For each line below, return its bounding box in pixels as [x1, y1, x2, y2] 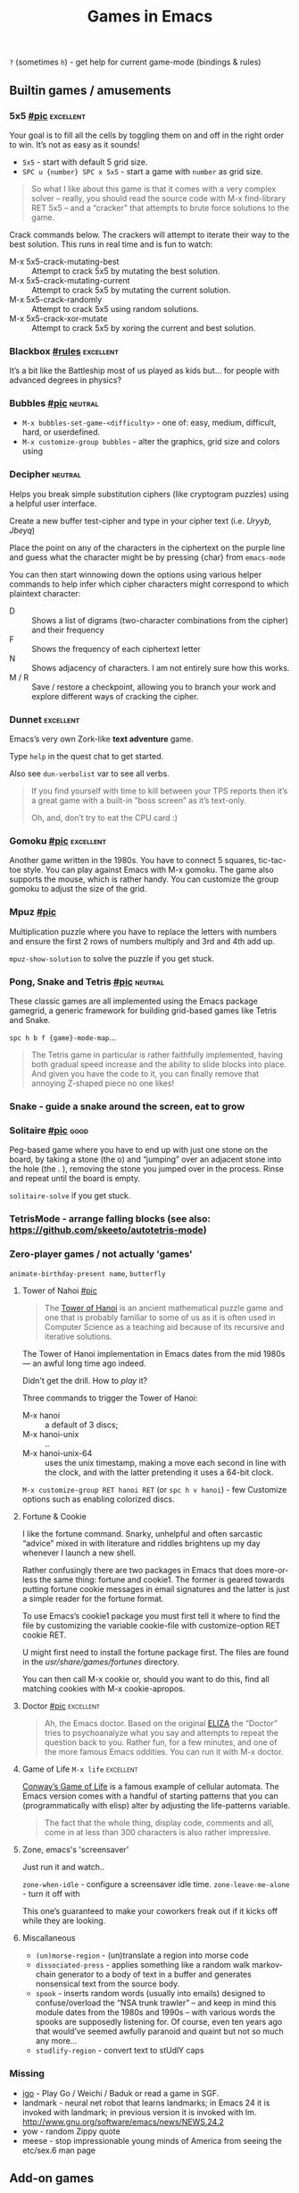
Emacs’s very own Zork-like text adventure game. [9, 733, 194, 744]
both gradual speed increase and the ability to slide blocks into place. [30, 1058, 287, 1070]
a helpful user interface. [9, 498, 97, 509]
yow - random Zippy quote [21, 2126, 120, 2137]
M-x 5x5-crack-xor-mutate [9, 313, 108, 324]
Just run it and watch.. [21, 1862, 105, 1873]
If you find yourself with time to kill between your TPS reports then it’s [30, 785, 288, 797]
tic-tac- [258, 855, 287, 866]
